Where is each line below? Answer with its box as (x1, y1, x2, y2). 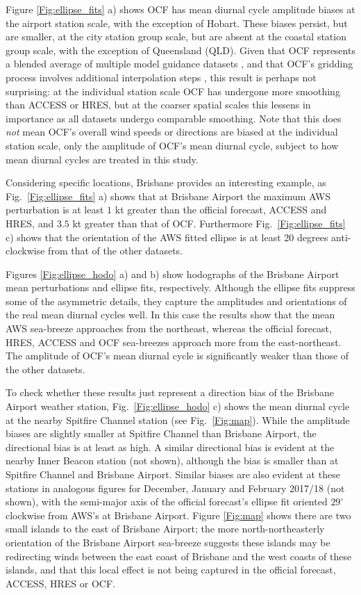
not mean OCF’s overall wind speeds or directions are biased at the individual (6, 124, 338, 139)
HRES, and (6, 215, 54, 230)
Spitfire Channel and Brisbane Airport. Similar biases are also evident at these (6, 467, 340, 481)
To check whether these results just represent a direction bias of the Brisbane (6, 385, 335, 400)
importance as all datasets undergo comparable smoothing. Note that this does (6, 111, 342, 125)
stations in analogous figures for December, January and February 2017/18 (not (6, 480, 345, 495)
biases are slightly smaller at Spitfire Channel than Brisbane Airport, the (6, 426, 317, 441)
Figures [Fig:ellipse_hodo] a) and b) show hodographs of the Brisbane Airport (6, 266, 339, 281)
